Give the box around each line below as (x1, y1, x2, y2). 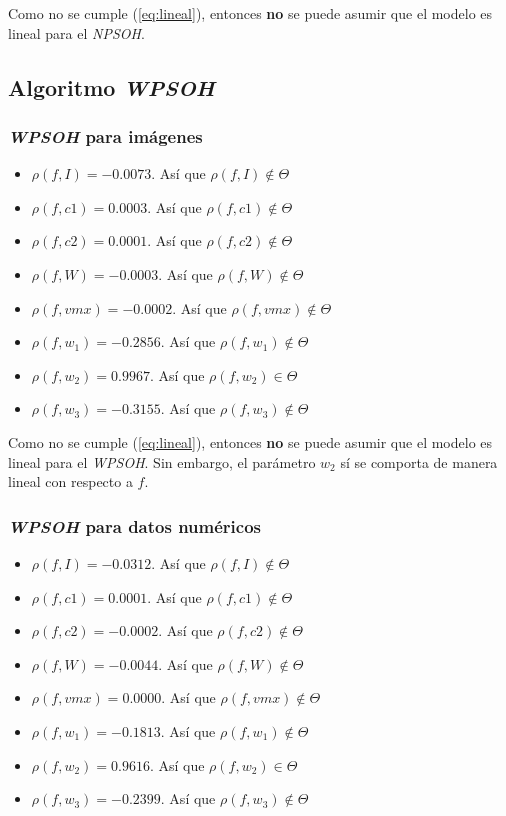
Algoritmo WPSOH (8, 71, 215, 102)
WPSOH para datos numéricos (8, 513, 262, 538)
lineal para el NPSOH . (8, 22, 145, 43)
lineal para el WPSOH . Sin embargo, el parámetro (8, 451, 316, 472)
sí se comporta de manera (340, 451, 498, 472)
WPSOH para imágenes (8, 123, 203, 148)
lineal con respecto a (8, 471, 133, 492)
